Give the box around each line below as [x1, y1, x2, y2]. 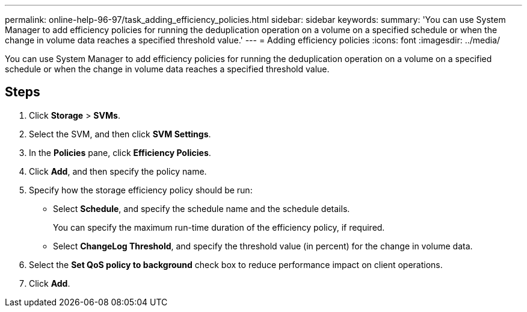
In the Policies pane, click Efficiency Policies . [29, 147, 211, 158]
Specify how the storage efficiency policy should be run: [29, 184, 253, 195]
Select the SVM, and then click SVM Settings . [29, 128, 211, 139]
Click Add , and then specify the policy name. [29, 166, 207, 176]
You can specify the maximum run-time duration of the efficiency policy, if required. [53, 222, 385, 232]
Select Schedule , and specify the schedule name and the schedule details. [53, 203, 350, 214]
